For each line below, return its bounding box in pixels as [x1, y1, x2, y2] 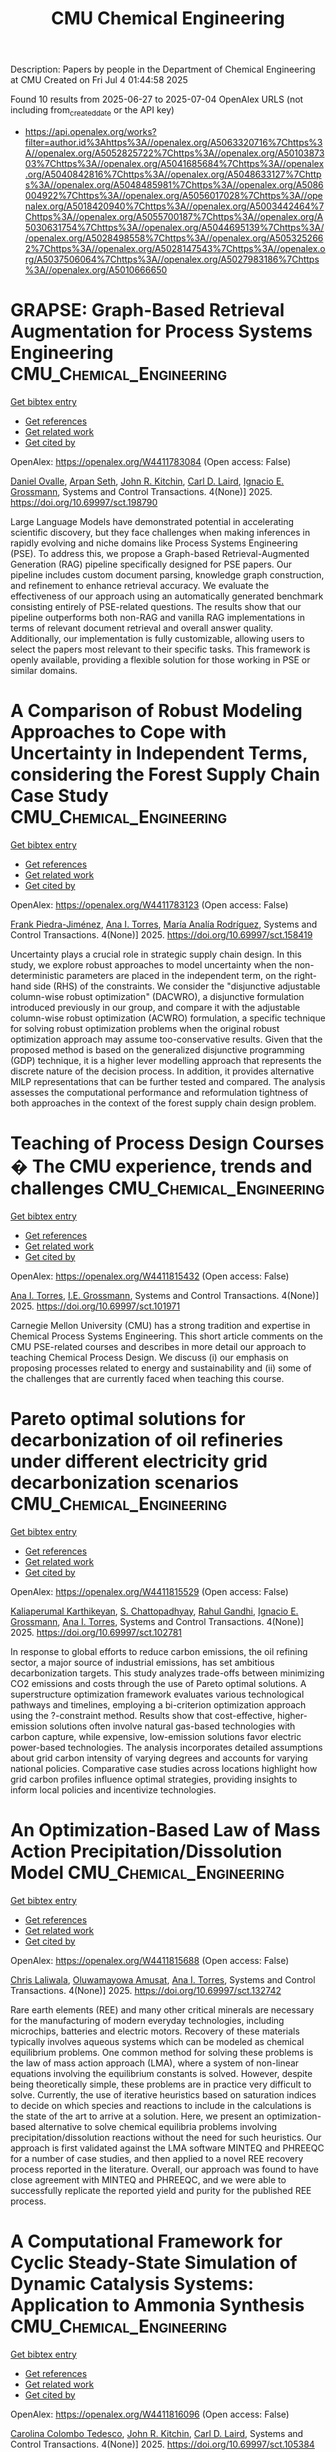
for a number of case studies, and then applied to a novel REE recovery [10, 2152, 304, 2164]
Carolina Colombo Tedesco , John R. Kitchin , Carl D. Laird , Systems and [10, 2427, 304, 2439]
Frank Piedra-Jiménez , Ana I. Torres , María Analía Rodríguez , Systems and [10, 918, 318, 930]
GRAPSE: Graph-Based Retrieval [10, 299, 285, 322]
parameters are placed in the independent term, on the [66, 969, 292, 981]
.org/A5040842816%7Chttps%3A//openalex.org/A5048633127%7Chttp [24, 168, 322, 180]
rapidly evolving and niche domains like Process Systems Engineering [10, 537, 298, 549]
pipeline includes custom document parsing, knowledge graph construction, [10, 568, 325, 581]
